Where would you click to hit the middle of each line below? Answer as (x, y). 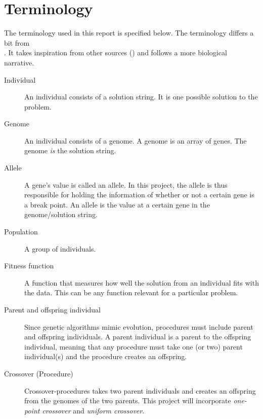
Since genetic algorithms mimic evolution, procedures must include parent (139, 326)
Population (21, 232)
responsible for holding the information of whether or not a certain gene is (139, 195)
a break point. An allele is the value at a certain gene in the (117, 204)
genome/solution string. (61, 214)
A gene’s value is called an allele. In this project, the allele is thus (126, 184)
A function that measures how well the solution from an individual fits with (142, 282)
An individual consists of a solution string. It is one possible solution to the (141, 97)
